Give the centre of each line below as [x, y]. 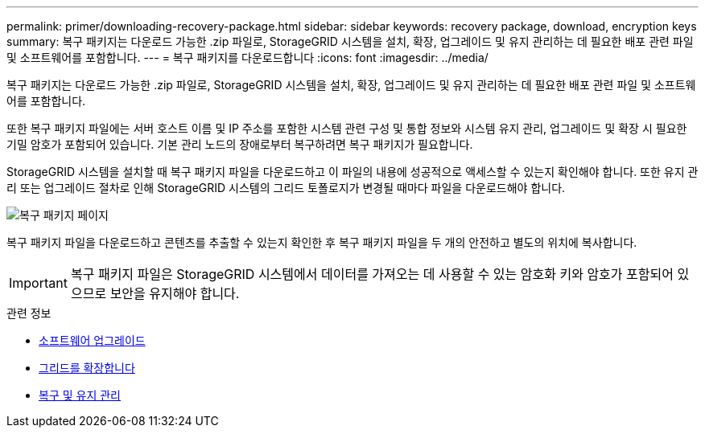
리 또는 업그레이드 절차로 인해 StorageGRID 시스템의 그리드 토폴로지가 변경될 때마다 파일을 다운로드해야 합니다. [286, 188]
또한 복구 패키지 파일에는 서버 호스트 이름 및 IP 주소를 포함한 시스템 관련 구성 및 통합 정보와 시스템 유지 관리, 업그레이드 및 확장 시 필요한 [347, 128]
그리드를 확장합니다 [87, 368]
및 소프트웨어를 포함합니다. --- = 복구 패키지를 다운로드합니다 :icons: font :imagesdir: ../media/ [247, 57]
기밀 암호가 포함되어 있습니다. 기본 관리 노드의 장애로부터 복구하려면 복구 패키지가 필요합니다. [240, 144]
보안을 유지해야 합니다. [175, 293]
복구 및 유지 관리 [80, 395]
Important [38, 283]
